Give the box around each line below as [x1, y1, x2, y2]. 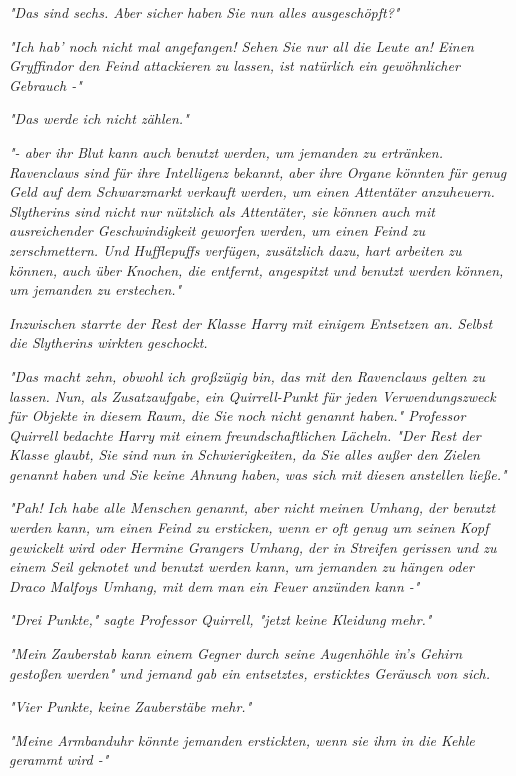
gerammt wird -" [9, 749, 109, 770]
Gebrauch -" [9, 74, 82, 95]
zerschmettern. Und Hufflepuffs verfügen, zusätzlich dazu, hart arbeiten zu [9, 239, 462, 260]
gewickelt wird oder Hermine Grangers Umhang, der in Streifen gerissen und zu [9, 536, 497, 557]
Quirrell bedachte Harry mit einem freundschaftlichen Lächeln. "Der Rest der [9, 424, 481, 445]
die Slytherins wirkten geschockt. [9, 332, 208, 353]
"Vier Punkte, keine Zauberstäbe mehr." [9, 696, 252, 717]
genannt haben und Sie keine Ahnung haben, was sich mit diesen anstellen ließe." [9, 463, 507, 484]
